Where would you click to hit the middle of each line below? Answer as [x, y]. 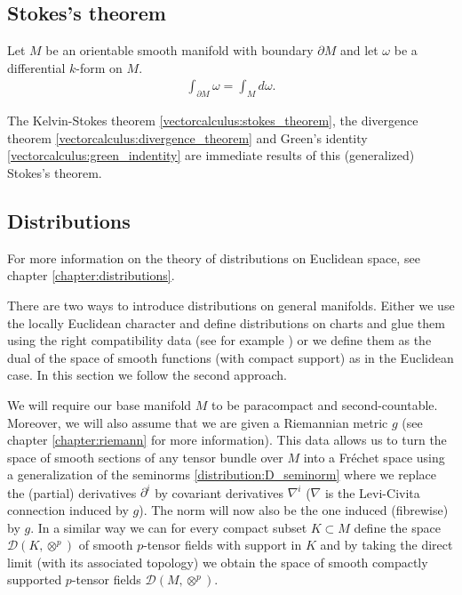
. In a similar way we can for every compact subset [169, 527]
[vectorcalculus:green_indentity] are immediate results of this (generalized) [211, 155]
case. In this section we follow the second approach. [147, 375]
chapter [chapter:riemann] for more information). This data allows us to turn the [227, 440]
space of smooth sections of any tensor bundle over [145, 457]
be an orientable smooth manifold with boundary [179, 50]
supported [35, 579]
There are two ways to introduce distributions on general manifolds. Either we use [231, 305]
